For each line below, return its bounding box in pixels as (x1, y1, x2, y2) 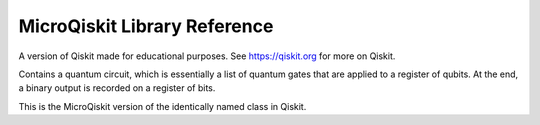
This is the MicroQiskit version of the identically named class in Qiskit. (18, 100, 307, 112)
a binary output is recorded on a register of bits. (18, 82, 216, 94)
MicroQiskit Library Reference (18, 15, 274, 37)
